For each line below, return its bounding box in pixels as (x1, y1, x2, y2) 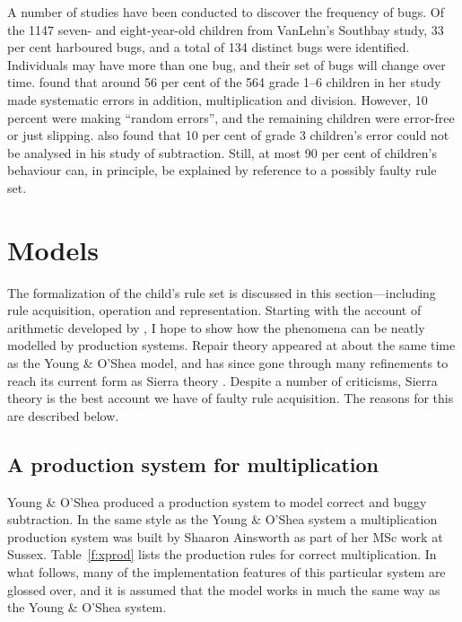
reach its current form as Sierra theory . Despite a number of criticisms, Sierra (7, 371, 438, 390)
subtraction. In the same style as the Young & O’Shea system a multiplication (7, 510, 438, 529)
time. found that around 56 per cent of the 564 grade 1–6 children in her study (7, 73, 441, 92)
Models (7, 231, 99, 267)
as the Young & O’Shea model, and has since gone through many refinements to (7, 354, 449, 372)
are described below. (7, 406, 119, 425)
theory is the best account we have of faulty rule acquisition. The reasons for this (7, 389, 454, 407)
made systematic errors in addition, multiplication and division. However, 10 (7, 90, 428, 109)
